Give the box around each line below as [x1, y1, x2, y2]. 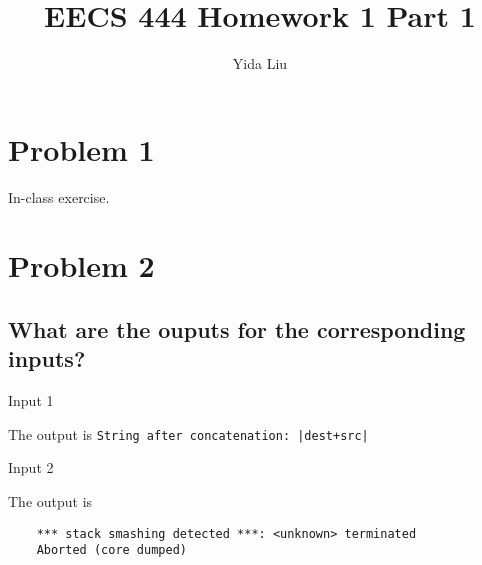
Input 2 [8, 457, 54, 478]
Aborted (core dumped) [36, 543, 187, 558]
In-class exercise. [8, 186, 110, 207]
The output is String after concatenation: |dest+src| [8, 423, 369, 444]
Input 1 [8, 390, 54, 411]
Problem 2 [8, 245, 155, 286]
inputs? [8, 343, 86, 374]
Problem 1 [8, 128, 155, 169]
